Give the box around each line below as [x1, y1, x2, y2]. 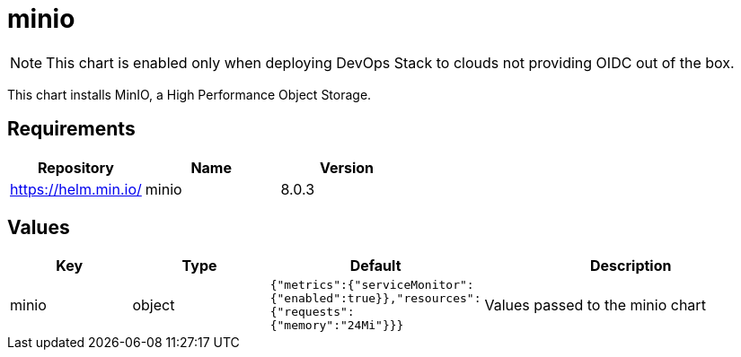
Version [319, 158, 375, 177]
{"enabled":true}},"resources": [269, 292, 481, 306]
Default [349, 257, 401, 275]
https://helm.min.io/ [10, 179, 142, 198]
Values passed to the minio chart [484, 296, 706, 315]
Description [590, 257, 672, 275]
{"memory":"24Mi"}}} [269, 318, 404, 333]
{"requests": [269, 305, 355, 319]
